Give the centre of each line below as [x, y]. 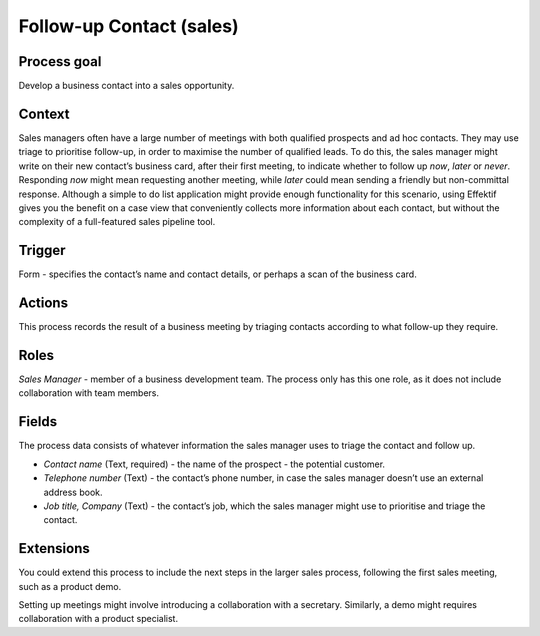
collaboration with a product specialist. [98, 619]
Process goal [60, 61]
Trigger [42, 250]
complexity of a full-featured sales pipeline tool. [117, 222]
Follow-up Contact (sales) [128, 26]
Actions [43, 303]
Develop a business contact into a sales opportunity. [126, 86]
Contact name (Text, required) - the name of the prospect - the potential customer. [214, 464]
